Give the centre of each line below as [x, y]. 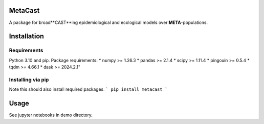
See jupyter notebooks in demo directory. [51, 115]
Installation [26, 36]
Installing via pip [29, 80]
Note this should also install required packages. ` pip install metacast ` [88, 89]
